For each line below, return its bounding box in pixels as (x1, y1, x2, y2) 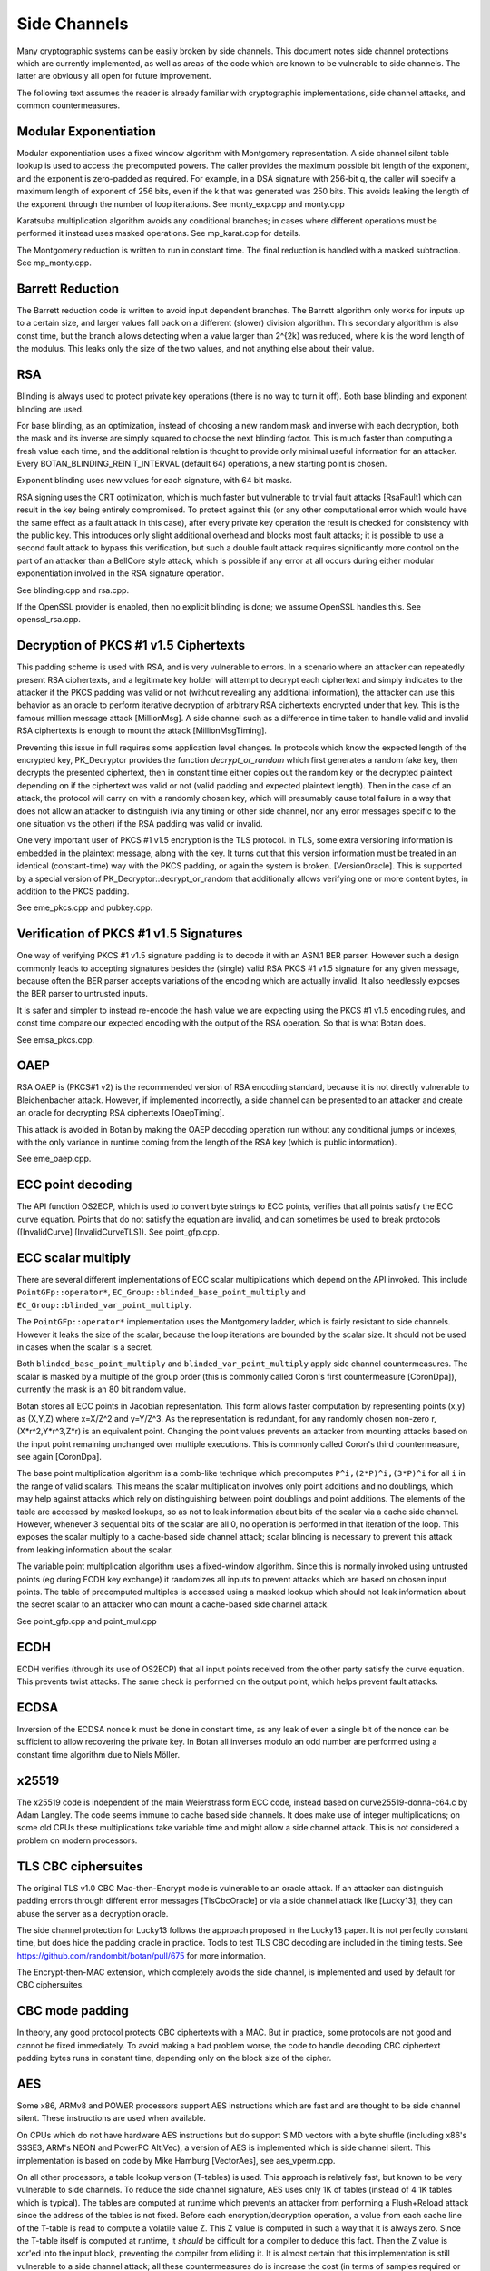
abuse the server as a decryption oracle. (16, 1908, 169, 1919)
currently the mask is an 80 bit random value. (16, 1383, 186, 1394)
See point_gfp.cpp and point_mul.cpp (16, 1615, 158, 1626)
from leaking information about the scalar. (16, 1544, 173, 1555)
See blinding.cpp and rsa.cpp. (16, 584, 130, 595)
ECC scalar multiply (16, 1250, 132, 1265)
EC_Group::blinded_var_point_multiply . (16, 1299, 192, 1310)
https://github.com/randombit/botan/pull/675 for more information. (16, 1949, 267, 1961)
